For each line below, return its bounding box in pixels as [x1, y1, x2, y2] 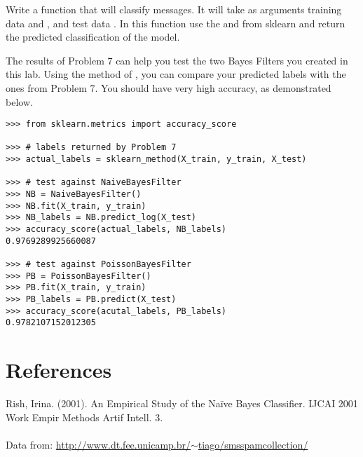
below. [6, 94, 33, 109]
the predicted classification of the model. [6, 29, 180, 44]
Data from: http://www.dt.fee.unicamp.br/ [6, 437, 191, 451]
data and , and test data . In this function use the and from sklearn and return [6, 15, 345, 30]
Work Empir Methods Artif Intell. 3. [6, 409, 163, 424]
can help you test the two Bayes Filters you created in [116, 53, 348, 67]
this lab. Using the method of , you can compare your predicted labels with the [6, 67, 346, 81]
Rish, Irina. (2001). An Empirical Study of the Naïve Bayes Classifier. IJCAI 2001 [6, 396, 358, 411]
